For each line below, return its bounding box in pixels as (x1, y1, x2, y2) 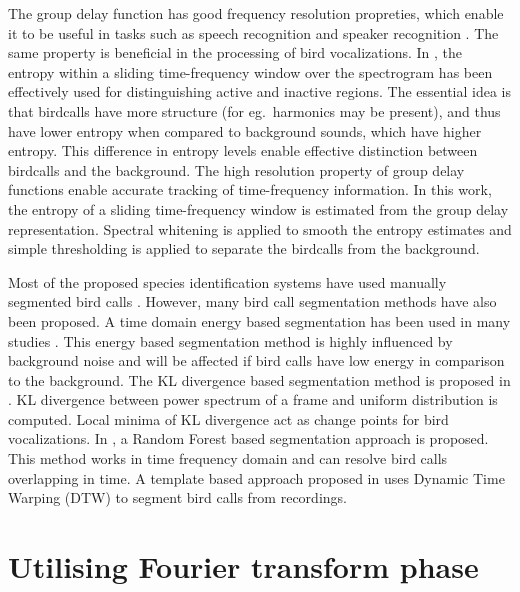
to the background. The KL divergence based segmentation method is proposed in (8, 369, 511, 390)
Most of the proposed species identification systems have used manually (8, 271, 447, 292)
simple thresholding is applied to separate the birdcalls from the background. (8, 238, 480, 259)
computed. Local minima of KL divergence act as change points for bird (8, 408, 449, 429)
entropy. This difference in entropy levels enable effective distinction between (8, 140, 478, 161)
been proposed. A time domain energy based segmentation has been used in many (8, 310, 511, 331)
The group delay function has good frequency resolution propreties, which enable (8, 3, 504, 23)
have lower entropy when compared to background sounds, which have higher (8, 120, 482, 141)
